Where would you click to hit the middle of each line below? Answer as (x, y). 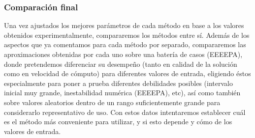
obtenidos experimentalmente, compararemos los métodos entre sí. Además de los (127, 35)
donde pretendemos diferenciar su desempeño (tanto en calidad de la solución (121, 64)
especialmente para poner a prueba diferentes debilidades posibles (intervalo (118, 83)
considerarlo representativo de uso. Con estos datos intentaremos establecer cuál (125, 112)
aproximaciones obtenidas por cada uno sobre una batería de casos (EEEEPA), (123, 54)
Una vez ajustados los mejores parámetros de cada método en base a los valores (124, 25)
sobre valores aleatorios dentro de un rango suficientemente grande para (112, 102)
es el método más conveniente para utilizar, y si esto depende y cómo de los (118, 122)
